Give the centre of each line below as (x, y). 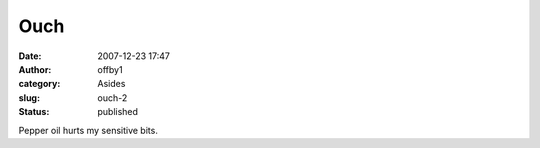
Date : (30, 56)
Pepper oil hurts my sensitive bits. (88, 130)
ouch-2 (112, 97)
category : (39, 84)
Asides (111, 84)
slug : (29, 97)
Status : (34, 112)
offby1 (110, 69)
